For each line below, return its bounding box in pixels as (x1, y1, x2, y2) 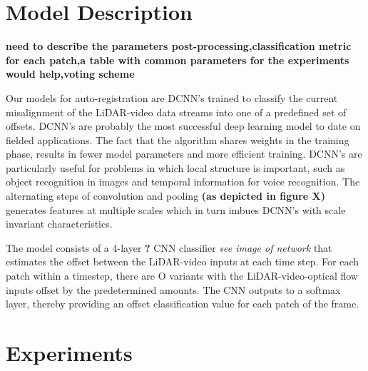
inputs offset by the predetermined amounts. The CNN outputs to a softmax (6, 282, 341, 297)
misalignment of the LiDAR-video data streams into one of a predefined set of (6, 104, 347, 119)
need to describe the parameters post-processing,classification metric (6, 39, 352, 54)
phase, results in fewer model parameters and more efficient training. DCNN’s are (6, 146, 362, 161)
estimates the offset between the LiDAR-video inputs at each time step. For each (6, 254, 359, 269)
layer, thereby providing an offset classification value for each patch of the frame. (6, 296, 359, 311)
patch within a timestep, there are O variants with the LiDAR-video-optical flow (6, 268, 358, 283)
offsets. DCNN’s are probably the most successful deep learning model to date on (6, 118, 361, 133)
